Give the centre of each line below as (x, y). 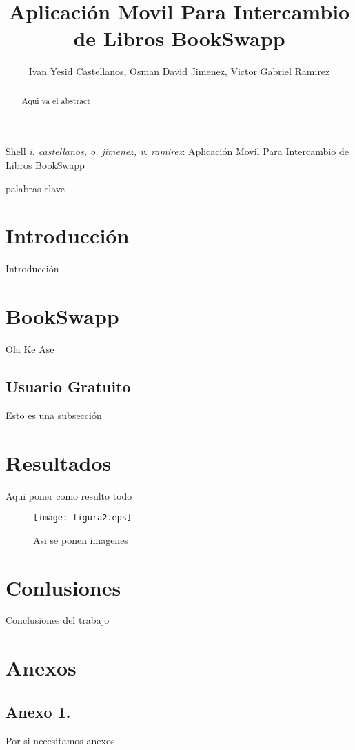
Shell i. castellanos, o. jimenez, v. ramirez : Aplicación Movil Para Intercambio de (177, 151)
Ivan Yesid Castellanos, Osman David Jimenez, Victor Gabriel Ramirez (179, 71)
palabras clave (35, 188)
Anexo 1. (38, 711)
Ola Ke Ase (30, 348)
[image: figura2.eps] (83, 518)
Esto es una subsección (54, 415)
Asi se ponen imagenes (81, 539)
